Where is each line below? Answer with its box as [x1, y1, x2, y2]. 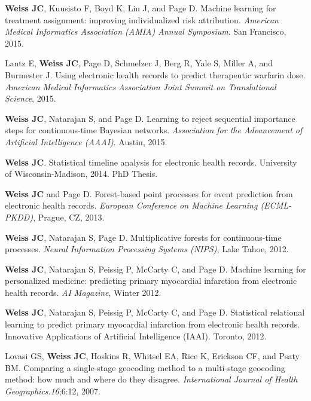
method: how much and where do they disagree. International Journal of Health [5, 373, 298, 385]
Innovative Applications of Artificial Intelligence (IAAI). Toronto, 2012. [5, 329, 267, 342]
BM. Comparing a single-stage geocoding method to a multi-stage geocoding [5, 361, 285, 374]
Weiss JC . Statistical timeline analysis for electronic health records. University [5, 155, 297, 168]
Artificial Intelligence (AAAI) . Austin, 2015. [5, 135, 167, 148]
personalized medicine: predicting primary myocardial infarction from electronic [5, 274, 297, 287]
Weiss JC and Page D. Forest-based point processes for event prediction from [5, 187, 293, 200]
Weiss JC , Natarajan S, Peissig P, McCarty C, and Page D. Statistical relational [5, 306, 305, 319]
